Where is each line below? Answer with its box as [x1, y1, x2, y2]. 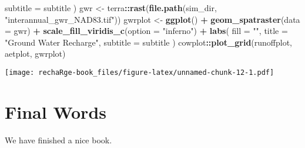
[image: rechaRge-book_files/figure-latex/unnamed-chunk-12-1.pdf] [5, 68, 274, 77]
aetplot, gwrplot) [5, 47, 66, 60]
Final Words [5, 99, 106, 123]
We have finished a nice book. [5, 133, 112, 146]
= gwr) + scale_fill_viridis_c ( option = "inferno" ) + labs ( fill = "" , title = [5, 25, 288, 37]
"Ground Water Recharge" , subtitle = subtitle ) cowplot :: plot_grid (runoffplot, [5, 36, 293, 48]
